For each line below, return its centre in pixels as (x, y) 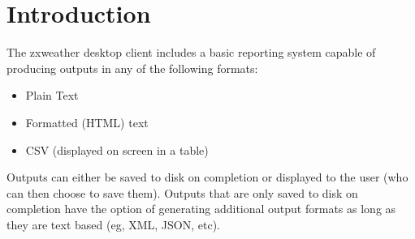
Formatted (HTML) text (87, 122)
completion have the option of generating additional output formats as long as (201, 209)
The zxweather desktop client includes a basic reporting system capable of (191, 52)
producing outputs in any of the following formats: (132, 68)
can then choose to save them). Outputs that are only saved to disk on (182, 192)
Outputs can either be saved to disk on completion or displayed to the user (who (207, 177)
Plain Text (52, 95)
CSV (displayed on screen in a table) (117, 149)
